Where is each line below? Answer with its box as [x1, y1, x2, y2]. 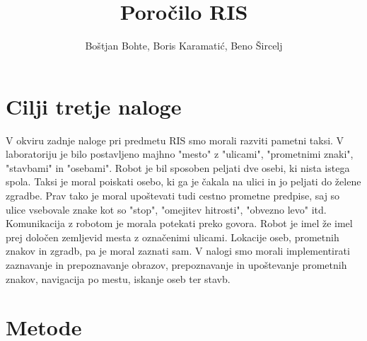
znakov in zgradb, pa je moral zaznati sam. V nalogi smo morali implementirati [6, 243, 350, 258]
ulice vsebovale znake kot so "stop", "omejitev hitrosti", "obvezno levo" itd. [6, 202, 327, 216]
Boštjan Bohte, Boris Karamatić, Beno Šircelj [85, 38, 283, 53]
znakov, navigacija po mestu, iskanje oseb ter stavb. [6, 271, 231, 286]
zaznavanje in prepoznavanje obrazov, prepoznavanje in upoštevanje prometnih [6, 258, 347, 272]
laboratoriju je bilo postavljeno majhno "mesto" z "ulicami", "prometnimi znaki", [6, 146, 354, 161]
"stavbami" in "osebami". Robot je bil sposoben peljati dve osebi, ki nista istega [6, 160, 350, 175]
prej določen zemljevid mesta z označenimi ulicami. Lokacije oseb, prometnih [6, 229, 339, 244]
